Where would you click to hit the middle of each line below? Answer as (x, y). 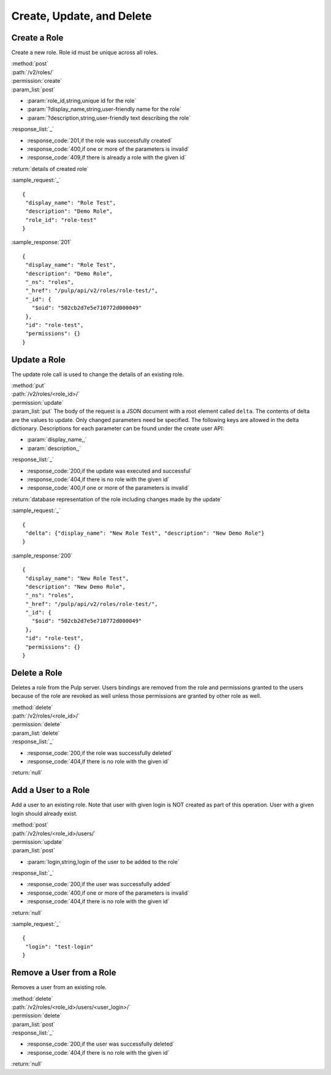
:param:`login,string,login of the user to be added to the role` (103, 862)
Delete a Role (37, 672)
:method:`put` (29, 386)
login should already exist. (44, 813)
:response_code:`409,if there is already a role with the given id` (106, 158)
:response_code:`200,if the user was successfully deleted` (101, 1044)
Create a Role (37, 38)
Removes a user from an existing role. (59, 987)
